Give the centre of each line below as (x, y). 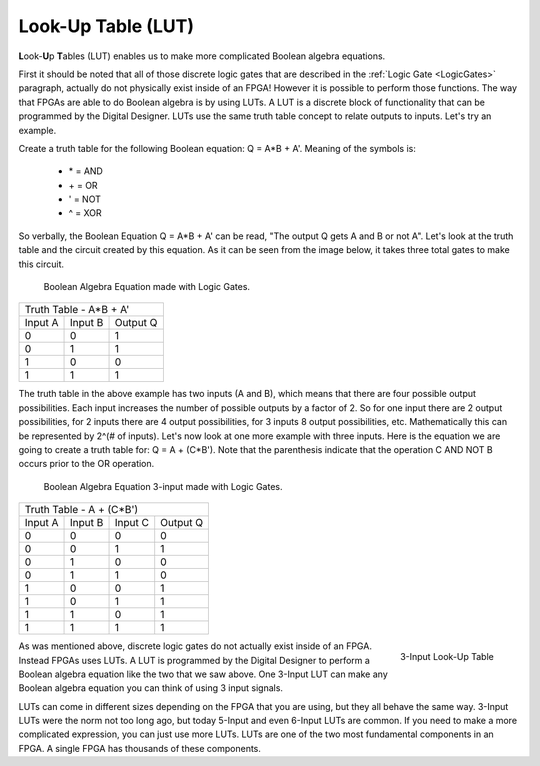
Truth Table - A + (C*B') (81, 510)
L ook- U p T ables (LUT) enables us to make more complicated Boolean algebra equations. (202, 56)
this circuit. (41, 264)
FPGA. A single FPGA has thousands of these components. (140, 748)
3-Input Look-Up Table (447, 656)
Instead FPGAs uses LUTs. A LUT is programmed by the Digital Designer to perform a (194, 660)
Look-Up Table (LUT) (106, 26)
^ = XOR (85, 213)
